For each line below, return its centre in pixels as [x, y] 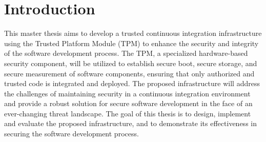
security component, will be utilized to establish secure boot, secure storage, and [131, 63]
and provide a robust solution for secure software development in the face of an [128, 103]
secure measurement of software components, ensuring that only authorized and [129, 73]
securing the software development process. [71, 134]
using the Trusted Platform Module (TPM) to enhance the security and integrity [131, 43]
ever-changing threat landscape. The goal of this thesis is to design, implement [128, 113]
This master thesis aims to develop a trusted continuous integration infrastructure [133, 33]
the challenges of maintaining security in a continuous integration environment [127, 93]
